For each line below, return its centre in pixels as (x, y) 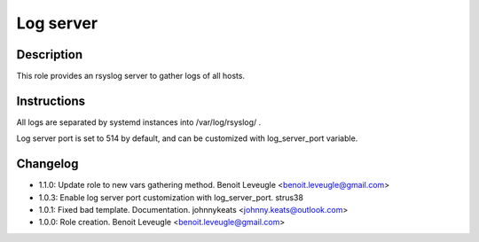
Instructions (51, 101)
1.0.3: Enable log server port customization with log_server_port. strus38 (171, 197)
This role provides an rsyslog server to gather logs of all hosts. (131, 76)
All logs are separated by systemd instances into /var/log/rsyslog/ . (139, 122)
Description (50, 55)
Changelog (47, 164)
